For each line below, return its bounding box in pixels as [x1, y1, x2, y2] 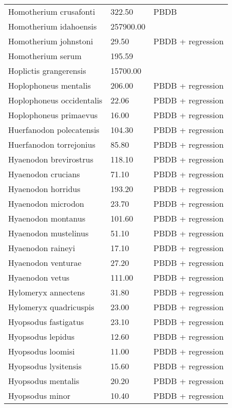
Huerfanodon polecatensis [8, 124, 99, 135]
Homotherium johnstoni [8, 35, 93, 47]
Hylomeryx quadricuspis [8, 301, 94, 313]
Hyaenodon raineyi [8, 242, 75, 254]
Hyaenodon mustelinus [8, 227, 89, 239]
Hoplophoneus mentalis [8, 79, 91, 91]
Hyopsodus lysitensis [8, 360, 82, 372]
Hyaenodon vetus [8, 271, 70, 283]
